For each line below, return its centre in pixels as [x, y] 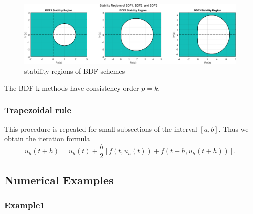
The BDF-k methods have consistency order [72, 87]
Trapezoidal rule [38, 110]
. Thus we [234, 129]
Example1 [24, 205]
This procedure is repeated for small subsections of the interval [101, 129]
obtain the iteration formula [47, 139]
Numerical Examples [59, 180]
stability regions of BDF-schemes [75, 71]
